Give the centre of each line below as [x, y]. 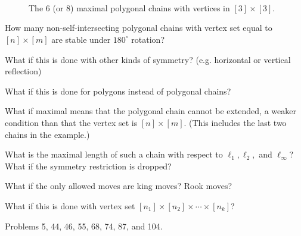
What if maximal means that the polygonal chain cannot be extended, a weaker [150, 111]
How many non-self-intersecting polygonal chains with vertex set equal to [139, 28]
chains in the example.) [47, 134]
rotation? [148, 39]
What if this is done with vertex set [70, 205]
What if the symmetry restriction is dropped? [88, 166]
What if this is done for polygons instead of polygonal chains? [118, 91]
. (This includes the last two [235, 122]
